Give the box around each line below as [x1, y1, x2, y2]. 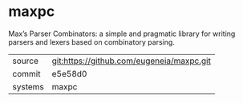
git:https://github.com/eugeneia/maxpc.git [51, 55, 211, 66]
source [12, 55, 38, 66]
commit [12, 68, 41, 79]
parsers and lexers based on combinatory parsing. [8, 37, 175, 46]
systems [12, 81, 44, 92]
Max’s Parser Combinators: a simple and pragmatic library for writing [8, 29, 236, 38]
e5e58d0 [51, 68, 87, 79]
